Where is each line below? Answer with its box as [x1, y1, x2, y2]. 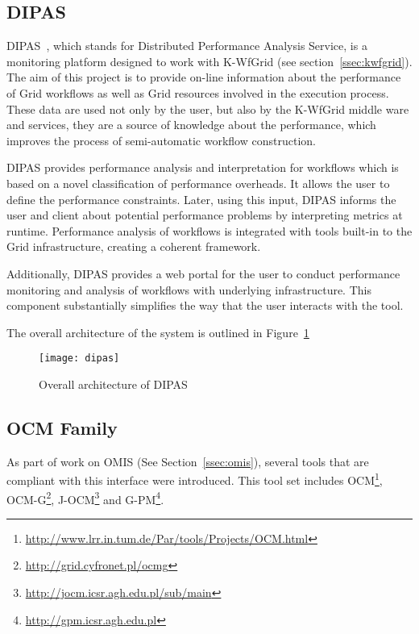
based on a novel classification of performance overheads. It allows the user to [6, 174, 390, 191]
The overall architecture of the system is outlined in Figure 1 [6, 323, 309, 340]
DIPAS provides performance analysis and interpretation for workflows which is [6, 159, 399, 176]
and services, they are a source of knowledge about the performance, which [6, 116, 376, 133]
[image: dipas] [39, 352, 120, 365]
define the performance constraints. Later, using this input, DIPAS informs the [6, 190, 396, 207]
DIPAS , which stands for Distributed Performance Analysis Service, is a [6, 37, 367, 54]
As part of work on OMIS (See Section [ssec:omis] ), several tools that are [6, 453, 369, 469]
